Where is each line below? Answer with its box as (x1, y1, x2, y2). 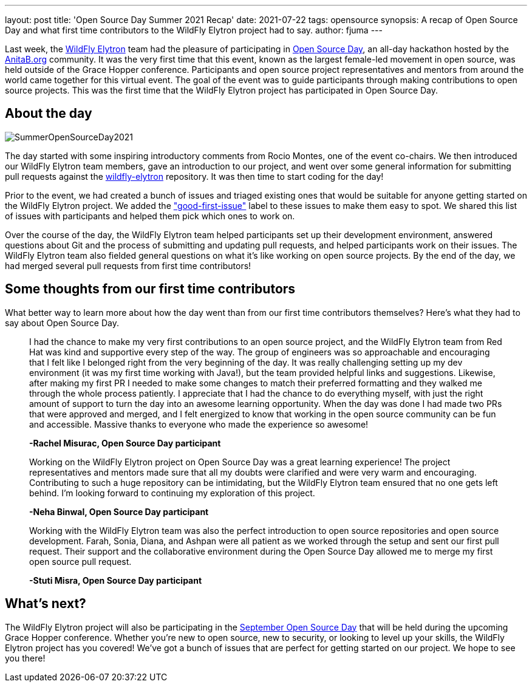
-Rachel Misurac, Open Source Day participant (29, 437, 221, 448)
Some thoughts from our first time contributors (5, 281, 296, 297)
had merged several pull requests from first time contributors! (5, 260, 251, 271)
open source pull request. (29, 556, 132, 567)
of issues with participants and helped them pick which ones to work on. (5, 210, 295, 221)
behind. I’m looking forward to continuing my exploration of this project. (29, 487, 315, 498)
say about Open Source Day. (5, 317, 119, 328)
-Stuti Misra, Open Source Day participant (29, 575, 202, 586)
